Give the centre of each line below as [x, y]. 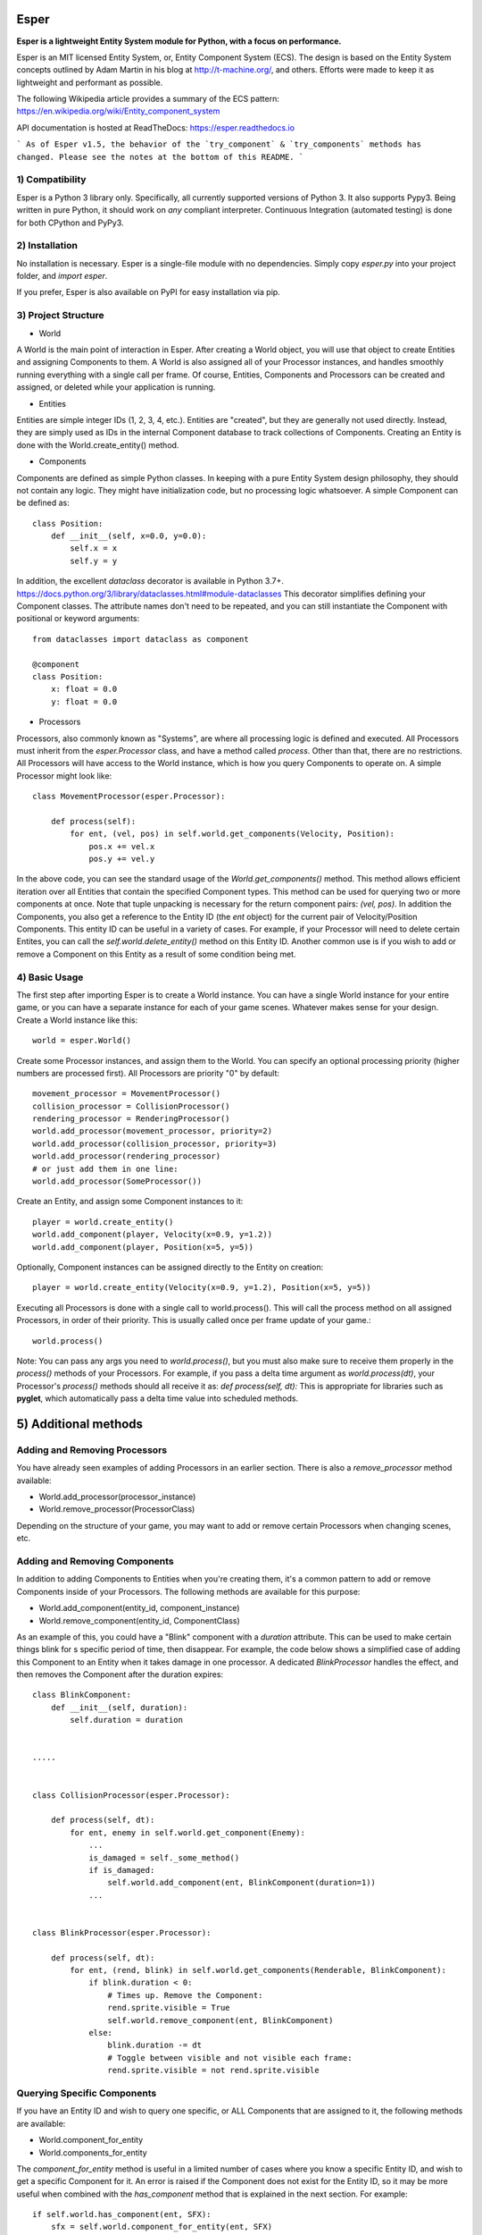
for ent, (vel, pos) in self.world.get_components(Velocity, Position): [233, 834]
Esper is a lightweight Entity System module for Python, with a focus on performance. [179, 41]
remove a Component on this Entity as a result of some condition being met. [156, 954]
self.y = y [94, 561]
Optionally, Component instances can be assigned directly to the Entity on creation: [170, 1267]
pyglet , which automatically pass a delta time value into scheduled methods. [158, 1398]
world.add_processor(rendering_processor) [127, 1156]
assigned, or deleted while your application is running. [116, 387]
